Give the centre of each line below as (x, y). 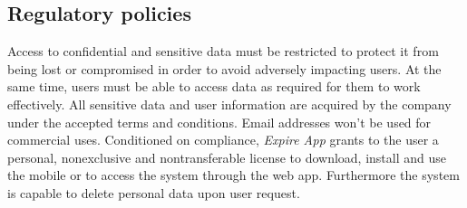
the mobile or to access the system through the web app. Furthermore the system (233, 175)
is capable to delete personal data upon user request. (154, 192)
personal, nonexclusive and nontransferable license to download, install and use (227, 157)
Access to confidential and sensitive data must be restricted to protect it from (223, 51)
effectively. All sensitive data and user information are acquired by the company (229, 104)
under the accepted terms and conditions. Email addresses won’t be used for (219, 122)
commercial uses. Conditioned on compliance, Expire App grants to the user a (223, 140)
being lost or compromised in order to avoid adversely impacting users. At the (224, 68)
